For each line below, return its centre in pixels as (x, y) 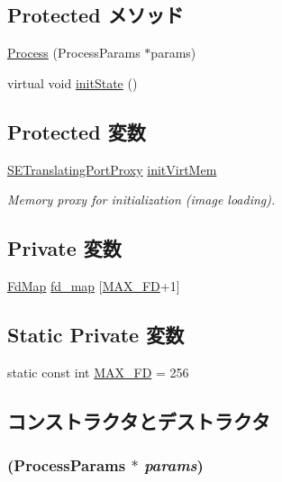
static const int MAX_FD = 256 (98, 372)
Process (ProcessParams (74, 53)
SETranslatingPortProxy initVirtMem (112, 169)
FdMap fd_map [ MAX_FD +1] (94, 285)
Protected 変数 (77, 131)
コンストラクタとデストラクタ (139, 420)
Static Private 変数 (96, 334)
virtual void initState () (73, 82)
